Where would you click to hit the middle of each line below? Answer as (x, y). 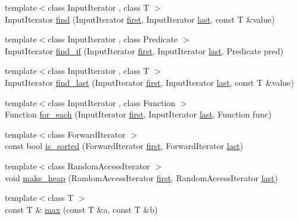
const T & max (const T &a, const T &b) (81, 209)
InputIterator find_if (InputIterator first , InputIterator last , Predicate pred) (144, 50)
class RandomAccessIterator (99, 165)
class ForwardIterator (87, 134)
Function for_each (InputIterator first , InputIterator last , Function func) (138, 114)
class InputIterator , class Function (112, 102)
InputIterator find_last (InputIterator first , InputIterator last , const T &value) (150, 82)
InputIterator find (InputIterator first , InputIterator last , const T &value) (140, 19)
